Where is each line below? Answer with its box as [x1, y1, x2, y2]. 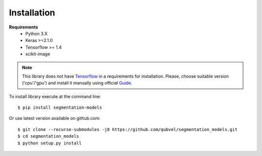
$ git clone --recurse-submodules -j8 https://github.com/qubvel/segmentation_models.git [17, 127, 238, 132]
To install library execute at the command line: [9, 93, 101, 99]
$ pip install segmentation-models [17, 105, 102, 111]
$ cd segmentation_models [17, 133, 80, 139]
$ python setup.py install [17, 140, 82, 146]
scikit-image [25, 51, 50, 57]
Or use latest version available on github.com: [9, 115, 100, 121]
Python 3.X [25, 30, 48, 36]
